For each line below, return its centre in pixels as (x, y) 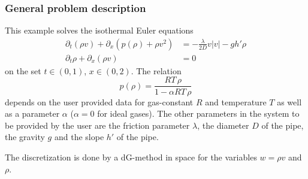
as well (289, 101)
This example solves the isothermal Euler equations (99, 30)
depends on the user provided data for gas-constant (99, 101)
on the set (23, 70)
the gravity (25, 137)
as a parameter (32, 113)
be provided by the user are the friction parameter (97, 125)
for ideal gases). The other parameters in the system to (198, 113)
